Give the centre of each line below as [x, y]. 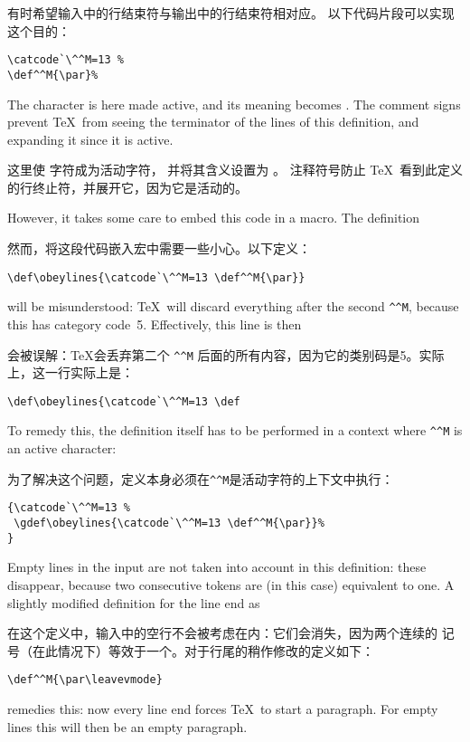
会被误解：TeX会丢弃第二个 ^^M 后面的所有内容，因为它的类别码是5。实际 [226, 354]
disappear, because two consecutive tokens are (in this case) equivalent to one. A [231, 584]
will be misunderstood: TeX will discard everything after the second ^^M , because [233, 306]
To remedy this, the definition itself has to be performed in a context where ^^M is [235, 430]
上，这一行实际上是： [70, 372]
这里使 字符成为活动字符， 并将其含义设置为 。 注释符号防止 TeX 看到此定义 [235, 170]
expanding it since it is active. [90, 139]
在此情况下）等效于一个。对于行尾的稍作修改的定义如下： [203, 650]
